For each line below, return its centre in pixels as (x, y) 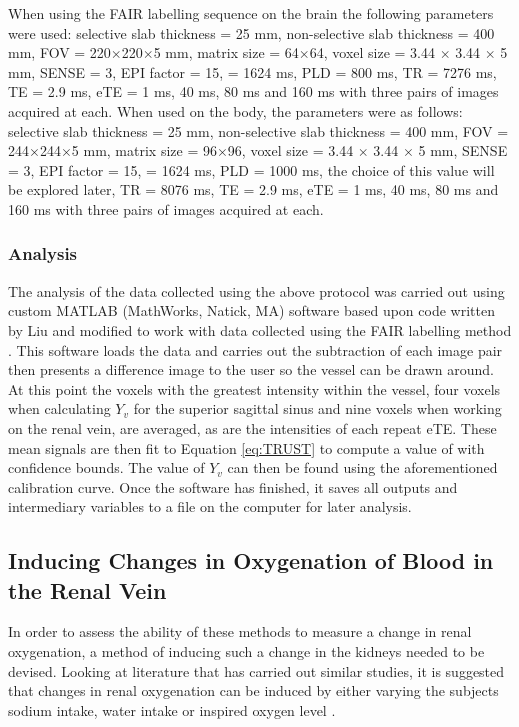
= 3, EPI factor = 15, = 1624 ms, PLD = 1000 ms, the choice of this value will (251, 169)
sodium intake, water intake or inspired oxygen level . (172, 709)
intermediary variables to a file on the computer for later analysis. (210, 506)
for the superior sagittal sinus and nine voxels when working (317, 408)
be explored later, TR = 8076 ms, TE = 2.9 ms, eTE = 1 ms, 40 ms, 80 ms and (253, 189)
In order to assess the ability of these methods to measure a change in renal (240, 631)
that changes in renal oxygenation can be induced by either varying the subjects (253, 690)
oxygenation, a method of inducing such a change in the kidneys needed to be (246, 651)
